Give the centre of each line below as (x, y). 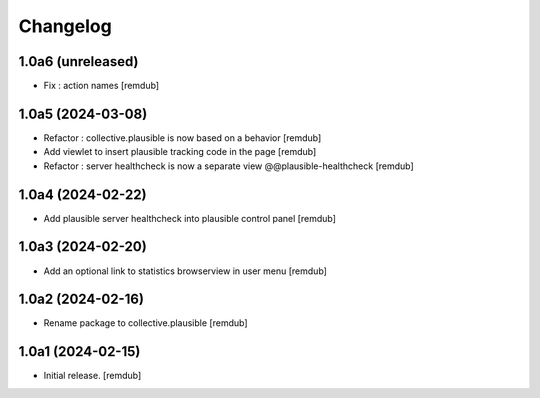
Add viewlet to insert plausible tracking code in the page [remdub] (180, 152)
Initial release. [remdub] (92, 376)
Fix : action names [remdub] (101, 86)
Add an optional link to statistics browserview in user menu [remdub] (185, 271)
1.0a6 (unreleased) (78, 61)
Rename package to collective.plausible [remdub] (146, 323)
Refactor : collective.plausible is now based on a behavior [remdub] (182, 137)
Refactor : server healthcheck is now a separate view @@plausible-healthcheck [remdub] (228, 166)
